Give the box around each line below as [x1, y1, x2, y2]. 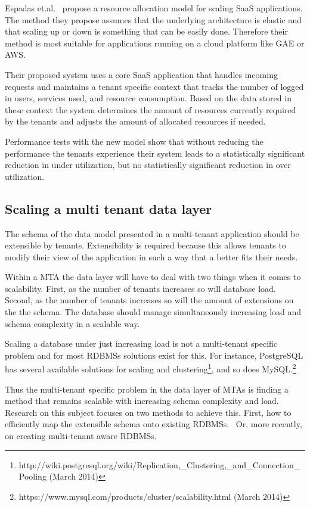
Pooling [18, 470, 46, 483]
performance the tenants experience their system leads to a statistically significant [5, 147, 305, 159]
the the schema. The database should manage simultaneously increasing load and [5, 306, 302, 318]
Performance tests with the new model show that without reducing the [5, 135, 263, 147]
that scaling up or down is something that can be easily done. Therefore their [5, 25, 288, 38]
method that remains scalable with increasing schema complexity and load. [5, 394, 279, 407]
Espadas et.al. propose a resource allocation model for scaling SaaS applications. [5, 2, 303, 14]
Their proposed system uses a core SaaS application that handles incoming [5, 68, 278, 80]
